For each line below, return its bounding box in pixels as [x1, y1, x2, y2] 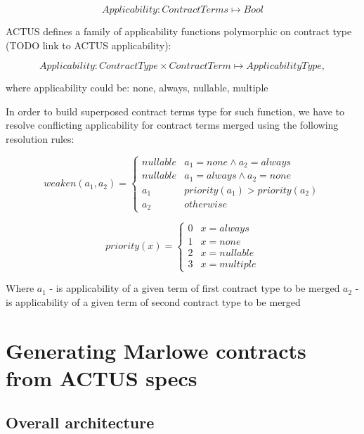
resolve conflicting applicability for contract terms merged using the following [6, 117, 339, 132]
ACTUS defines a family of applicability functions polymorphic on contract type [6, 24, 352, 38]
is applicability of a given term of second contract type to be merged [6, 294, 301, 309]
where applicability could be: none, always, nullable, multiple [6, 80, 268, 95]
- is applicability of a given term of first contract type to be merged [49, 281, 340, 295]
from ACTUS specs [6, 363, 197, 392]
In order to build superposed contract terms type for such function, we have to [6, 103, 344, 118]
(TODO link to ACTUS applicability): [6, 37, 171, 52]
